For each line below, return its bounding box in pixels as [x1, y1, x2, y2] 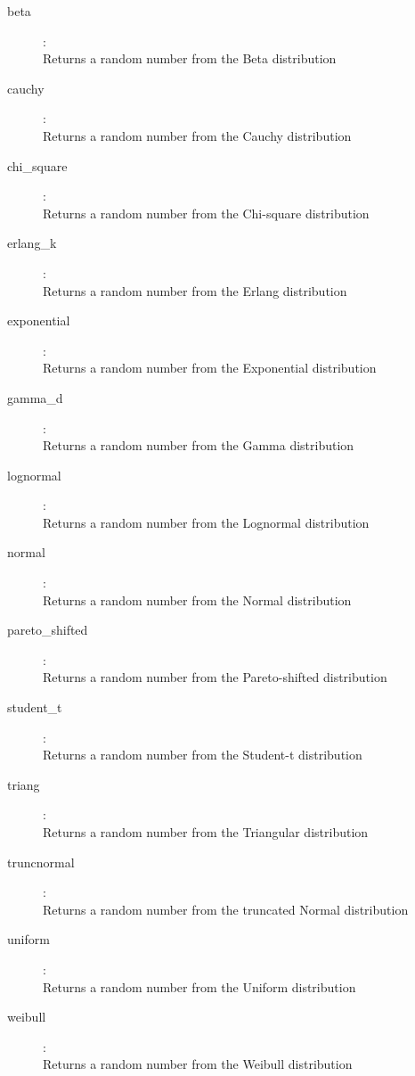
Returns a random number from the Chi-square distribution [43, 203, 370, 222]
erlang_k [7, 234, 57, 252]
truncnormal [7, 852, 75, 871]
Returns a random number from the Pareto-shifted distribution [43, 668, 387, 686]
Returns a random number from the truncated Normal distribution [43, 899, 409, 918]
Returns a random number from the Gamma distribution [43, 436, 354, 455]
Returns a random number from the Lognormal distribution [43, 513, 370, 531]
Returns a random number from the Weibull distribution [43, 1055, 353, 1073]
